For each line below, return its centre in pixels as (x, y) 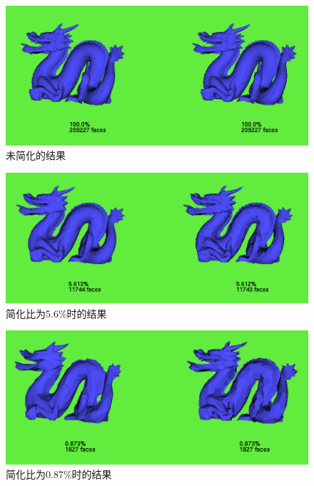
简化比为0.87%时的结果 (59, 474)
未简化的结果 (36, 155)
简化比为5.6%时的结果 (56, 313)
